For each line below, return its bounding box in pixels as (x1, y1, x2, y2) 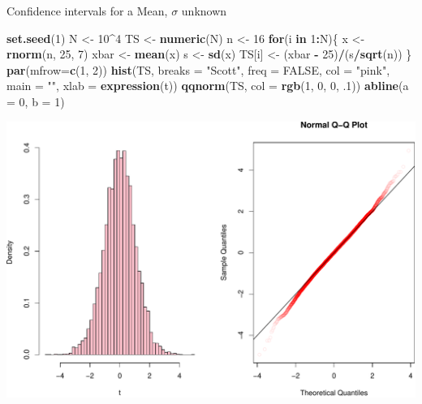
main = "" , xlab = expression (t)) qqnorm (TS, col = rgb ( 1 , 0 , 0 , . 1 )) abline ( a (6, 77, 409, 94)
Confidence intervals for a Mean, (6, 2, 168, 19)
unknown (181, 2, 227, 19)
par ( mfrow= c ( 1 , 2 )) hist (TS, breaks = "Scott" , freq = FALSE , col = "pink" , (6, 61, 390, 78)
